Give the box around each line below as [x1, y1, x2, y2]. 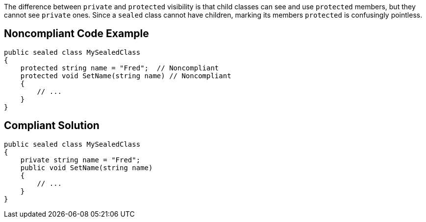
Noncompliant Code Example [4, 27, 149, 40]
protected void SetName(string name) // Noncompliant [20, 71, 231, 80]
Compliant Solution [4, 119, 100, 132]
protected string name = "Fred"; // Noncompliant [20, 64, 219, 72]
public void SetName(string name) [20, 163, 153, 172]
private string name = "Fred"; [20, 155, 141, 164]
